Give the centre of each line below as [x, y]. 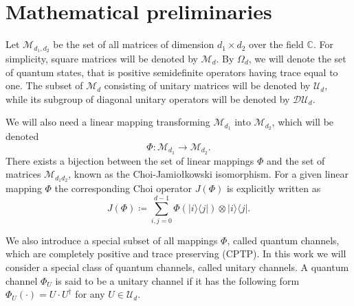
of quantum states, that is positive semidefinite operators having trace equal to [172, 72]
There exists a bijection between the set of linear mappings [130, 160]
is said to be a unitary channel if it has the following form [177, 280]
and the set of [296, 160]
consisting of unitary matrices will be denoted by [207, 85]
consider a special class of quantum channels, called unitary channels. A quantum [177, 267]
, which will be [303, 122]
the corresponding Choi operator [123, 188]
